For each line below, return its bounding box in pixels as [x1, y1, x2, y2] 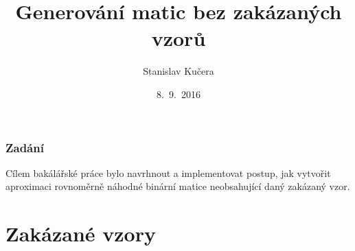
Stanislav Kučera [143, 64, 214, 78]
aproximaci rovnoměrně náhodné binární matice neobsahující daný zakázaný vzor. [5, 179, 350, 193]
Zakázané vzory [5, 219, 156, 248]
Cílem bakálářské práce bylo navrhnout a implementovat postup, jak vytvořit [5, 165, 331, 180]
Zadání [5, 139, 44, 156]
